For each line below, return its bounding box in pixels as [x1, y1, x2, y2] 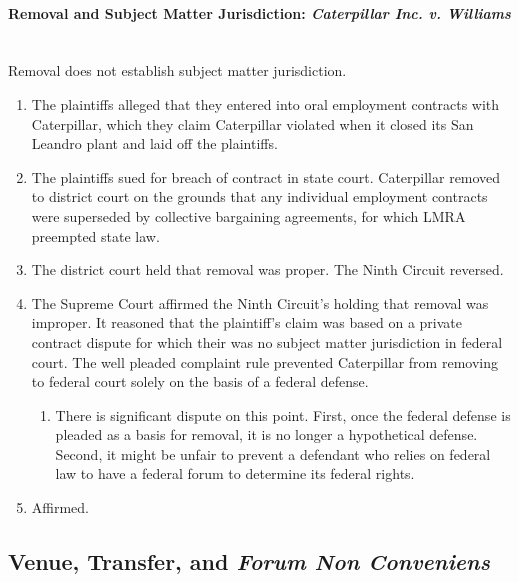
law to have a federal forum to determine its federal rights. [55, 463, 415, 484]
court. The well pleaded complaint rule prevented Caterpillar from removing [31, 351, 498, 372]
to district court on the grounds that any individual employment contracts [31, 186, 488, 207]
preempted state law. [31, 225, 160, 246]
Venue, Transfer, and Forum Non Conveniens [8, 546, 490, 577]
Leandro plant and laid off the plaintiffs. [31, 133, 278, 154]
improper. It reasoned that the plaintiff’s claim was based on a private [31, 312, 462, 333]
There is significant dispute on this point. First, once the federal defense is [55, 404, 511, 425]
